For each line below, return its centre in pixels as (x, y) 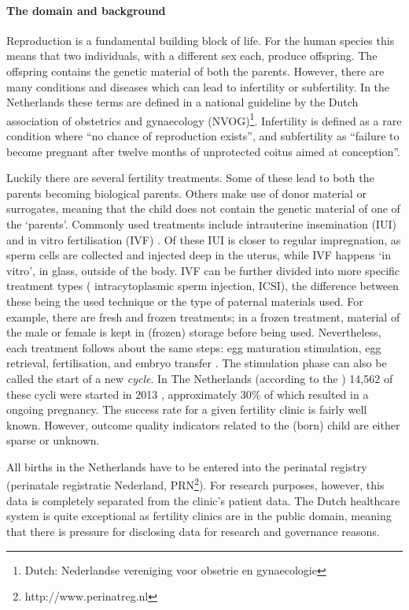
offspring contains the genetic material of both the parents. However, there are (195, 71)
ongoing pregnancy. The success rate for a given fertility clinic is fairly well (187, 409)
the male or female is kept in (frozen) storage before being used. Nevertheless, (194, 332)
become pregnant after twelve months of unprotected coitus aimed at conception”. (203, 151)
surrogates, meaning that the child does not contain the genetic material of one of (203, 208)
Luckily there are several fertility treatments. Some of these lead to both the (190, 178)
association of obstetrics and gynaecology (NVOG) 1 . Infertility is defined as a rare (204, 119)
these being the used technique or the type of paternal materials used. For (185, 301)
